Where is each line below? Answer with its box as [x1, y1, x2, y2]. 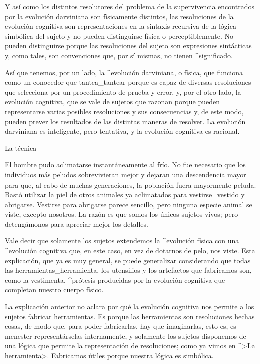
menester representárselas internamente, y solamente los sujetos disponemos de [5, 330, 246, 341]
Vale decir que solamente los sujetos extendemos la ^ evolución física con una [5, 235, 239, 246]
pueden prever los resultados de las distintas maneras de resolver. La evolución [5, 116, 246, 126]
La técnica [5, 142, 37, 153]
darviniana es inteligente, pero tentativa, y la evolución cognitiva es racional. [5, 126, 240, 136]
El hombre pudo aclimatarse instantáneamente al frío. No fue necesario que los [5, 159, 246, 170]
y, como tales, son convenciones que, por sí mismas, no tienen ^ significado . [5, 50, 233, 60]
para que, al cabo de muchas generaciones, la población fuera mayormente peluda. [5, 179, 256, 190]
